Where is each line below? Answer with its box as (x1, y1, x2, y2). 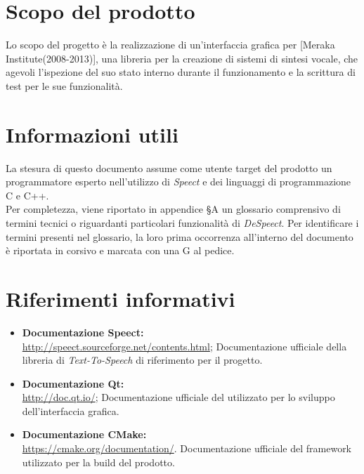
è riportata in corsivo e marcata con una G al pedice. (6, 243, 235, 258)
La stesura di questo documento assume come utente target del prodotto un (6, 160, 332, 175)
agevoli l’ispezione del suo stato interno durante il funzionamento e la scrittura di (6, 65, 356, 79)
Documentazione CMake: (22, 427, 147, 442)
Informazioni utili (6, 119, 178, 148)
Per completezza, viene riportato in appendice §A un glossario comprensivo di (6, 202, 341, 216)
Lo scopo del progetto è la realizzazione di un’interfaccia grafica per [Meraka (6, 37, 335, 52)
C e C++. (6, 187, 49, 202)
